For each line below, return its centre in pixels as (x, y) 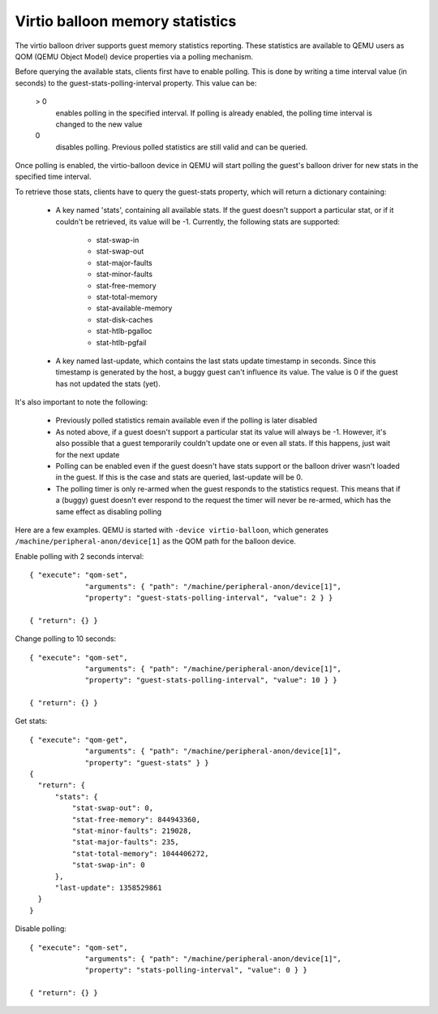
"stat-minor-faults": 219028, (132, 830)
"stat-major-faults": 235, (126, 842)
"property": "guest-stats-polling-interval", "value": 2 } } (209, 598)
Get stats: (31, 721)
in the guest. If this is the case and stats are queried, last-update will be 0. (179, 477)
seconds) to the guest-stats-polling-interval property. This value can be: (136, 83)
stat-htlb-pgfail (121, 342)
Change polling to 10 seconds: (66, 639)
